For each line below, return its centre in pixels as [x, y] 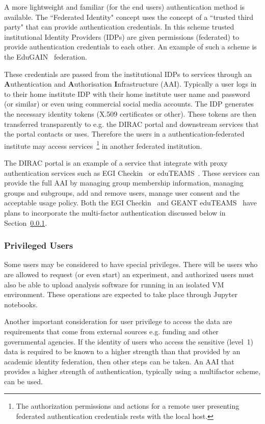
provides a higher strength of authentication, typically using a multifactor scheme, [132, 371]
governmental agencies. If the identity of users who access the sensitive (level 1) [129, 341]
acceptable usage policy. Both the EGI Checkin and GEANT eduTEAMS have [130, 203]
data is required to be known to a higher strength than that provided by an [122, 351]
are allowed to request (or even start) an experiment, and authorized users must [129, 274]
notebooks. [21, 304]
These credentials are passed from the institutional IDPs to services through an [128, 74]
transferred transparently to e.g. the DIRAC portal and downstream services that [131, 124]
